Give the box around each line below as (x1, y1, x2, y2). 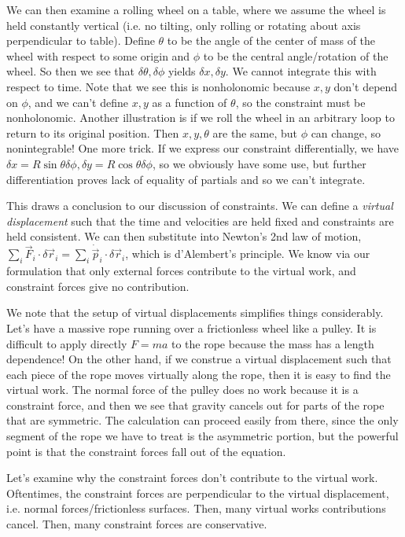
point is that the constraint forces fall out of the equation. (6, 443, 286, 459)
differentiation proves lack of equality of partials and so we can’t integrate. (6, 171, 366, 187)
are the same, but (212, 124, 297, 141)
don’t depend (333, 78, 398, 94)
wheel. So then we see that (6, 63, 134, 79)
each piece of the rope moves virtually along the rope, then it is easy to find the (6, 366, 391, 382)
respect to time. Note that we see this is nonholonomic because (6, 78, 311, 94)
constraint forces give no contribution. (6, 278, 190, 294)
